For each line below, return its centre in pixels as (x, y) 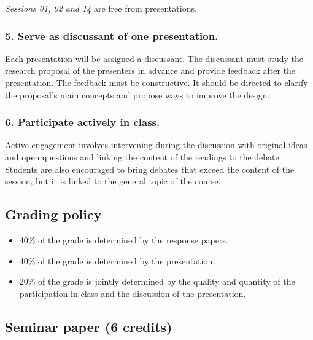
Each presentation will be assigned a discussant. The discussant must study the (154, 58)
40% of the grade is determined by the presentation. (117, 260)
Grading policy (53, 214)
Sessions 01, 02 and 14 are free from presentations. (101, 8)
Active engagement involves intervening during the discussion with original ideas (156, 145)
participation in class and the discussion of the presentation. (133, 293)
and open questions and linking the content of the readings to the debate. (143, 157)
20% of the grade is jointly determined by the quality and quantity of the (157, 281)
